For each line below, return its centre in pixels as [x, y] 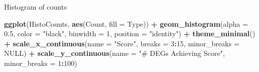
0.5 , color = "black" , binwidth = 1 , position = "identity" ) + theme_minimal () [130, 33]
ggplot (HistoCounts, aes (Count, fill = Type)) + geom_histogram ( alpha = [126, 23]
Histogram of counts [36, 7]
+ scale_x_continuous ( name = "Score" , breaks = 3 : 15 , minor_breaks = [122, 43]
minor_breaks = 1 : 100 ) [41, 63]
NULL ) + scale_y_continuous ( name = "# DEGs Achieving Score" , [115, 53]
